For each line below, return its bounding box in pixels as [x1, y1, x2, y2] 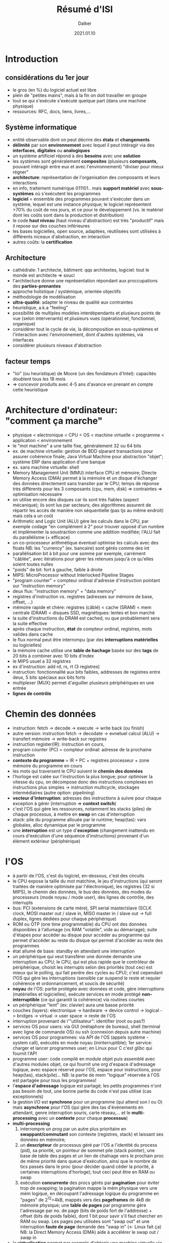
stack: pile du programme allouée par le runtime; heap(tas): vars [12, 817, 146, 823]
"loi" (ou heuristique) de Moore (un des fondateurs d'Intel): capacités [12, 371, 156, 377]
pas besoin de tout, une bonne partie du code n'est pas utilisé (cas [12, 1088, 152, 1094]
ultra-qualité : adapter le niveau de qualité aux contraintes [12, 299, 133, 305]
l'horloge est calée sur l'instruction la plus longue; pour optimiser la [12, 774, 153, 780]
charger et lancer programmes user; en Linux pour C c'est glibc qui [12, 1045, 152, 1051]
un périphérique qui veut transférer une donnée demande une [12, 954, 141, 959]
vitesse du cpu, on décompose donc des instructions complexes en [12, 779, 153, 785]
